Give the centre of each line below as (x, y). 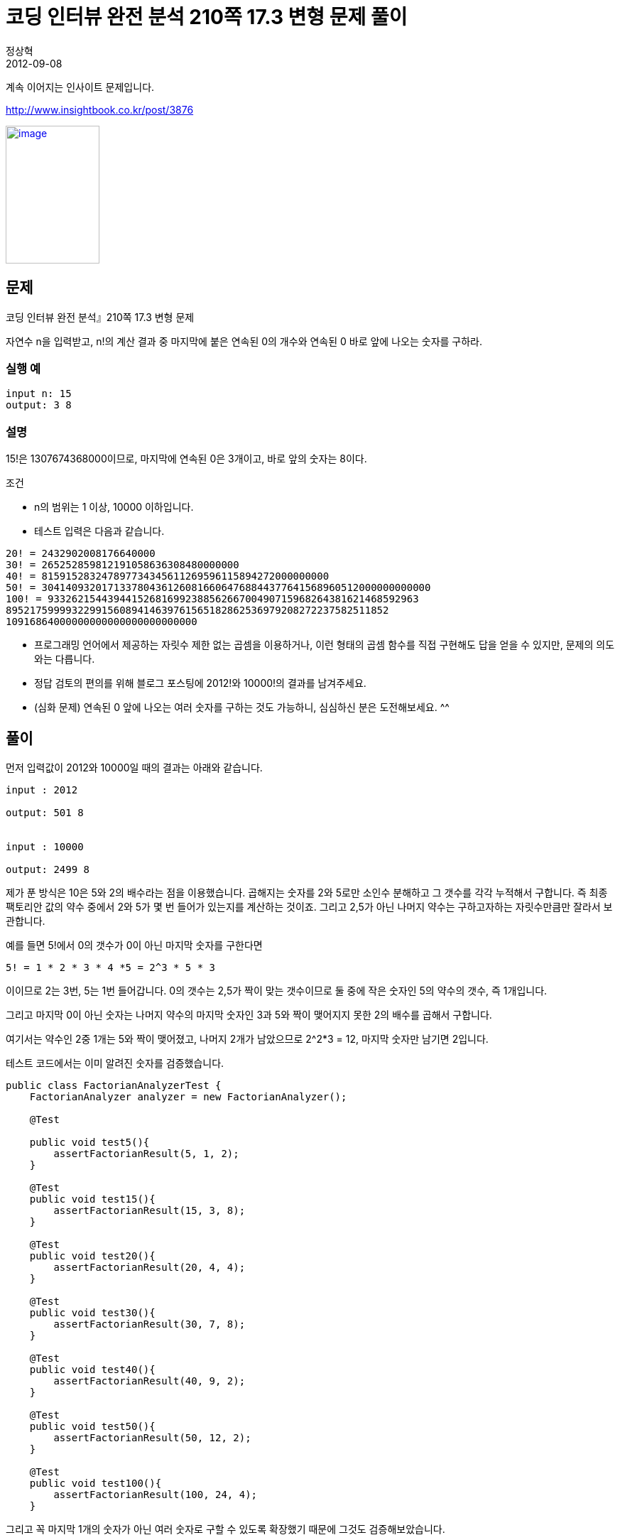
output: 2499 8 (48, 869)
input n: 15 (39, 394)
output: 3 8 (39, 405)
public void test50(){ (92, 1426)
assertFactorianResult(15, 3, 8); (149, 1210)
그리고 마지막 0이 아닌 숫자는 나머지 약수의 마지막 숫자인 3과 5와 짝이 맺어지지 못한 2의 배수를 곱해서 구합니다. (249, 1014)
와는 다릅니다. (65, 659)
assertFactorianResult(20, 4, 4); (149, 1267)
